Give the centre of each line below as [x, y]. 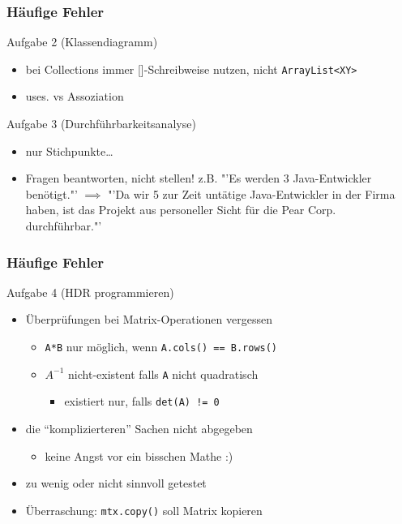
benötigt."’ [51, 193]
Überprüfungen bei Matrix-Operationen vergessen [149, 319]
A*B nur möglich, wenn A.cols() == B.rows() [161, 347]
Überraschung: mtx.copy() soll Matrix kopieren [144, 510]
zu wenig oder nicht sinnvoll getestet [116, 483]
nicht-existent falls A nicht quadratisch [163, 374]
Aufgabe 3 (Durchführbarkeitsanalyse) [101, 124]
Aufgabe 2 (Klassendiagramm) [82, 42]
